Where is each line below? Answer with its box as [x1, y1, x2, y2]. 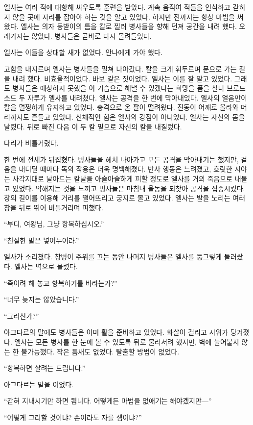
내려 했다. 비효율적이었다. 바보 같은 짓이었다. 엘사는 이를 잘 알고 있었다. [12, 73, 232, 83]
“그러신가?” [4, 310, 39, 321]
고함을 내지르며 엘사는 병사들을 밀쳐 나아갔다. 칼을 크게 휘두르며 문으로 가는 [4, 63, 237, 74]
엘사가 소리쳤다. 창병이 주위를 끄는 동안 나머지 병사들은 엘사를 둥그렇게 [4, 251, 222, 262]
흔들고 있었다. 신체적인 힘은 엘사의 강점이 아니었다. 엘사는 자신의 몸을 [31, 111, 245, 122]
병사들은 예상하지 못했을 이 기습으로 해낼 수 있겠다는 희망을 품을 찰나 [12, 83, 225, 93]
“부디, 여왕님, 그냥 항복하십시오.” [4, 219, 104, 229]
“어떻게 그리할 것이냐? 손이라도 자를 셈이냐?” [4, 412, 142, 422]
